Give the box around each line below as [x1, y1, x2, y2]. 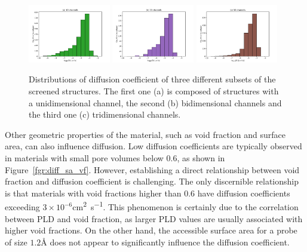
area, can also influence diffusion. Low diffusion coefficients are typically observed [5, 140, 302, 152]
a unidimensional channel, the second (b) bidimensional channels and [29, 96, 282, 109]
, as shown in [177, 152, 225, 164]
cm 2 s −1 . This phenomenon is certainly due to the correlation [72, 199, 299, 213]
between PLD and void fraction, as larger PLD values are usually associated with [5, 212, 303, 225]
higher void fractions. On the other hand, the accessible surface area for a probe [5, 224, 297, 236]
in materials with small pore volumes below [5, 152, 164, 164]
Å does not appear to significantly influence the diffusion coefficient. [41, 235, 290, 248]
